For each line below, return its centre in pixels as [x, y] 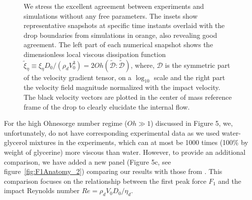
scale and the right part [189, 77]
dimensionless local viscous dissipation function [95, 54]
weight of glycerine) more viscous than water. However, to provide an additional [125, 152]
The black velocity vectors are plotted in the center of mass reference [128, 97]
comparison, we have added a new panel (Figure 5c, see [88, 161]
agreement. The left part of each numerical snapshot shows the [118, 44]
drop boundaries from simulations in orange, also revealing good [120, 35]
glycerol [16, 142]
